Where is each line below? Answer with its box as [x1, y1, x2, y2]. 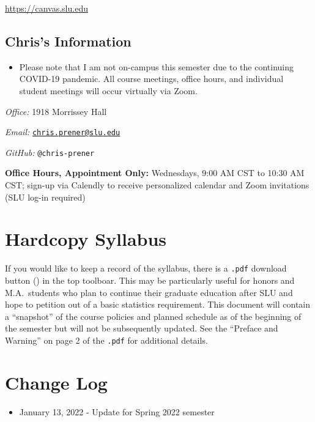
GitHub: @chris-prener [5, 146, 95, 158]
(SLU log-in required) [5, 190, 86, 203]
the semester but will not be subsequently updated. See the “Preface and [5, 322, 278, 335]
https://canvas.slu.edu [5, 2, 88, 14]
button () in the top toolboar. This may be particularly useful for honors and [5, 274, 295, 287]
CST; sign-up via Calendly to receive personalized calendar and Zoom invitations [5, 179, 309, 191]
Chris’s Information [5, 31, 132, 50]
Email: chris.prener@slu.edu [5, 125, 120, 138]
